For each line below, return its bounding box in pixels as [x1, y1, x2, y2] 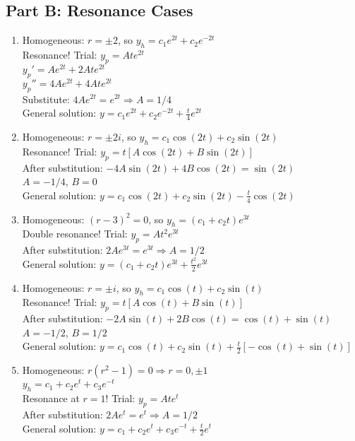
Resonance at [22, 391, 80, 406]
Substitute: [22, 91, 70, 106]
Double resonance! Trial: [22, 226, 128, 241]
